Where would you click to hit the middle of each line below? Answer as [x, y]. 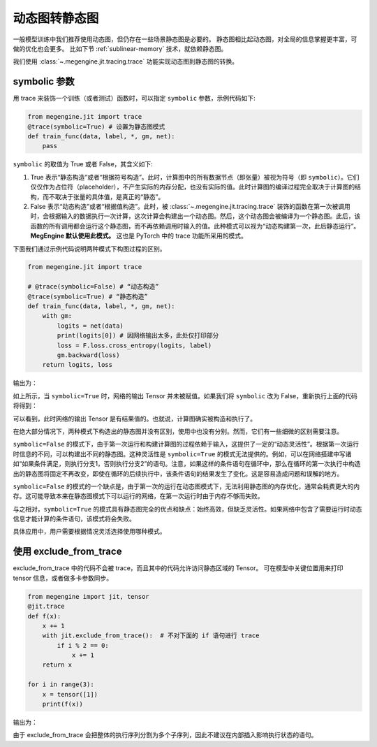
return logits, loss [77, 365]
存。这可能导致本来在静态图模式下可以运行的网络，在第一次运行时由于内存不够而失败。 [138, 496]
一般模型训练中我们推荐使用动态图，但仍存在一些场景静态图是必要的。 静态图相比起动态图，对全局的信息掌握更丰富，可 [185, 39]
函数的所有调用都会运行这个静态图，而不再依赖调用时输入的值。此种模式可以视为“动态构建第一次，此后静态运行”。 [195, 226]
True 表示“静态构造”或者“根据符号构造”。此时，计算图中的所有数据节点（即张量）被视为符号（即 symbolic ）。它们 [195, 177]
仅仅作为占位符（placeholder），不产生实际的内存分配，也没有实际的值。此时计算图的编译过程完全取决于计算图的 [193, 187]
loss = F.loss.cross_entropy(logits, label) [134, 345]
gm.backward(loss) [88, 355]
